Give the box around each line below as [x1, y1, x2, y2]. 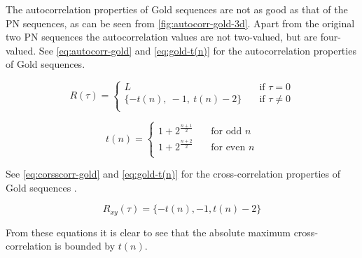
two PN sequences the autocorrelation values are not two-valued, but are [6, 29, 318, 44]
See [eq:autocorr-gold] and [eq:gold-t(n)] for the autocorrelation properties [39, 43, 356, 57]
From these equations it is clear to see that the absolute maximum [6, 224, 291, 239]
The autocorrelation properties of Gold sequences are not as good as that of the [6, 2, 348, 16]
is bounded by [55, 238, 116, 253]
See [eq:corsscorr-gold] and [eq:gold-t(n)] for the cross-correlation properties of [6, 166, 340, 181]
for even [211, 142, 246, 152]
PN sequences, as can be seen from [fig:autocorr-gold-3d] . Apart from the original [6, 15, 355, 30]
